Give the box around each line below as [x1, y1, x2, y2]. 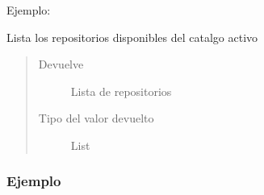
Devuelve [38, 56, 84, 73]
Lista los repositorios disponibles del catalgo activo [6, 28, 258, 45]
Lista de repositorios [70, 82, 172, 99]
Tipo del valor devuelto [38, 110, 154, 127]
